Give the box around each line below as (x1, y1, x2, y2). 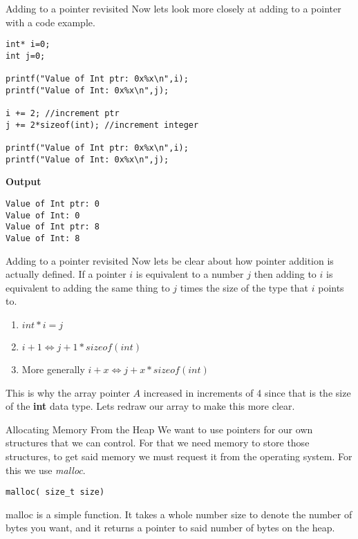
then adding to (254, 267, 317, 281)
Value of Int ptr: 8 (6, 222, 100, 232)
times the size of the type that (180, 280, 309, 294)
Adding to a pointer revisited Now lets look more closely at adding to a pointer (6, 1, 341, 15)
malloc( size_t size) (6, 487, 105, 498)
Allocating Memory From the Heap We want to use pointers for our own (6, 422, 313, 436)
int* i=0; (6, 39, 50, 50)
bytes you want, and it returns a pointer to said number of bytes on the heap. (6, 520, 335, 535)
